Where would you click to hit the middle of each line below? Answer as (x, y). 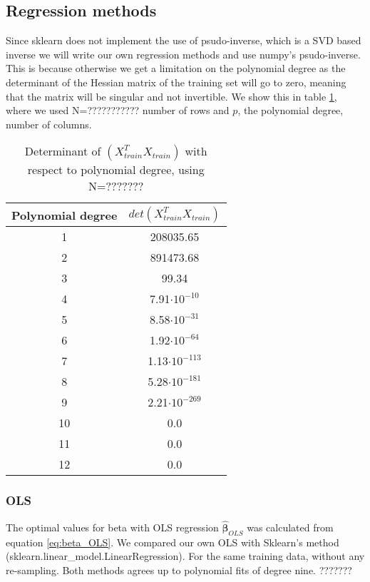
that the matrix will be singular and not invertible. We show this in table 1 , (171, 96)
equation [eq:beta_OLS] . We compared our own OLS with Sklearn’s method (173, 542)
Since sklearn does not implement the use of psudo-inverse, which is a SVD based (184, 40)
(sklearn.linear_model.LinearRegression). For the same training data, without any (185, 556)
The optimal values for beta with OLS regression (112, 527)
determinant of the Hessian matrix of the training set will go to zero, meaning (176, 82)
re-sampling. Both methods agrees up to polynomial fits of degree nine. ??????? (179, 570)
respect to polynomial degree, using (116, 170)
